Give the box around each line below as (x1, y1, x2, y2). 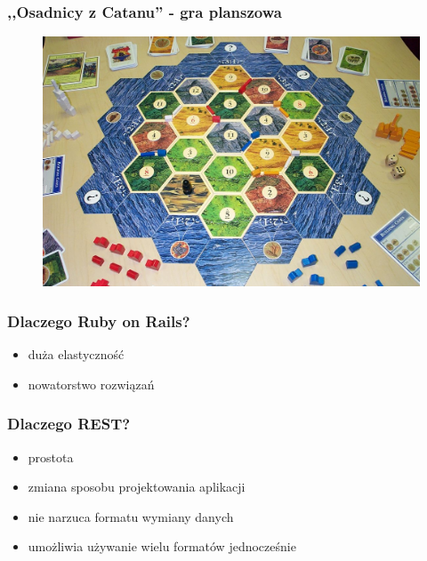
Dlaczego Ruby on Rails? (7, 309, 190, 332)
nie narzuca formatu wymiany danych (28, 507, 234, 525)
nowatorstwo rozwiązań (28, 374, 155, 393)
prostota (28, 447, 74, 466)
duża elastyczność (28, 345, 125, 364)
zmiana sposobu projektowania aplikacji (28, 477, 246, 496)
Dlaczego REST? (7, 413, 131, 435)
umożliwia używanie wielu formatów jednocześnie (28, 537, 296, 556)
